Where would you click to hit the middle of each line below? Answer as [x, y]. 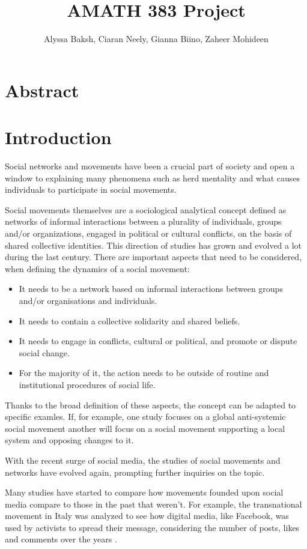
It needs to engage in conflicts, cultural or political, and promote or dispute [158, 341]
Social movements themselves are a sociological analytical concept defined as [146, 209]
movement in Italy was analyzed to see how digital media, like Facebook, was [147, 516]
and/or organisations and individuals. [88, 300]
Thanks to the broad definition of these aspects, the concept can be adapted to [150, 405]
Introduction [58, 137]
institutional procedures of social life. [87, 384]
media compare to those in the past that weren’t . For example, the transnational [153, 504]
